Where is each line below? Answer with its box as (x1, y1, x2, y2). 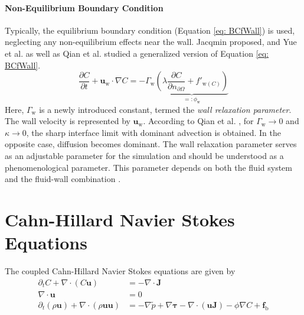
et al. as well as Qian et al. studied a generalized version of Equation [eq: (5, 47, 269, 59)
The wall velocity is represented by (5, 115, 130, 127)
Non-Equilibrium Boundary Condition (5, 1, 164, 14)
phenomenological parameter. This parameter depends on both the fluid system (5, 161, 292, 173)
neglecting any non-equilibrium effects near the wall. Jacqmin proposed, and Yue (5, 35, 297, 48)
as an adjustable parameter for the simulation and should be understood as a (5, 149, 284, 161)
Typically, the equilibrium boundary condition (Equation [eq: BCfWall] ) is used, (5, 24, 295, 36)
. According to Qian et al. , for (143, 115, 254, 127)
